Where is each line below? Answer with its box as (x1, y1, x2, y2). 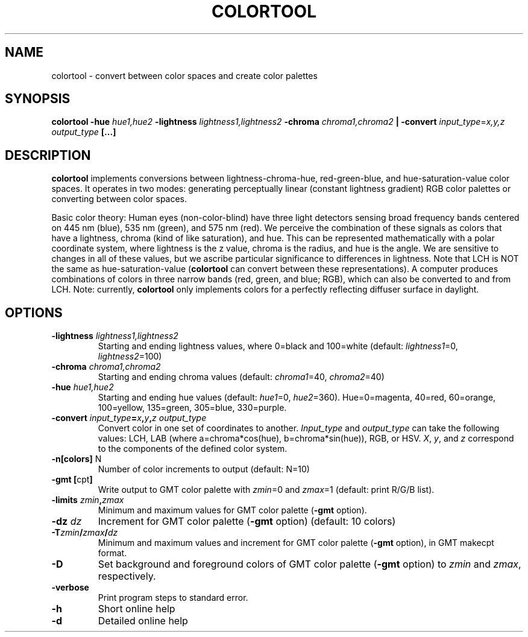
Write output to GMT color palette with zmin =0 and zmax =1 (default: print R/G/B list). (98, 484, 435, 495)
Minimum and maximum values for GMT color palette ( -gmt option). (98, 505, 367, 516)
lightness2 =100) (98, 351, 162, 362)
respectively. (98, 570, 156, 583)
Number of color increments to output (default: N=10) (98, 464, 310, 475)
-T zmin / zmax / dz (51, 527, 118, 538)
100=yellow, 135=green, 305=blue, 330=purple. (98, 402, 287, 413)
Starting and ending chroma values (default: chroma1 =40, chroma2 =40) (98, 372, 385, 382)
